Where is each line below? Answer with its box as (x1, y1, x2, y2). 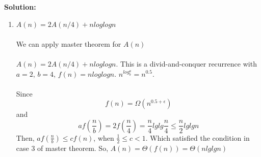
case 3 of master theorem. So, (16, 142, 109, 153)
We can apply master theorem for (16, 38, 121, 49)
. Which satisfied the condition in (145, 132, 250, 143)
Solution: (4, 2, 36, 12)
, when (93, 132, 114, 143)
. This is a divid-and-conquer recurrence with (116, 58, 257, 69)
